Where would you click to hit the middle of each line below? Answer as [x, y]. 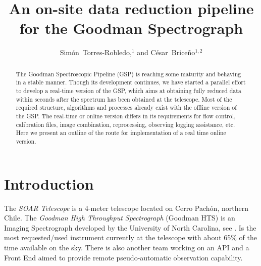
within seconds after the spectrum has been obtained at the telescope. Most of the [124, 99]
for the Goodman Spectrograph [131, 28]
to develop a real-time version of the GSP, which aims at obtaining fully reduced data [128, 91]
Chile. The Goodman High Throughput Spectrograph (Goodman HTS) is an [120, 218]
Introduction [49, 183]
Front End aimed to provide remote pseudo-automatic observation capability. [123, 257]
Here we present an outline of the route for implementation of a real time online [121, 133]
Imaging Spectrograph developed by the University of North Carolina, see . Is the [130, 227]
